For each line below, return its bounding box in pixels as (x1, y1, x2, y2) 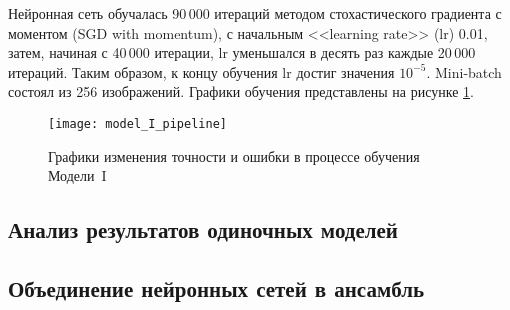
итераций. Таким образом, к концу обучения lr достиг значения (8, 61, 395, 82)
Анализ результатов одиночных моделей (8, 214, 398, 245)
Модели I (48, 165, 107, 186)
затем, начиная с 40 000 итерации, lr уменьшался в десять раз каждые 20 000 (8, 42, 476, 63)
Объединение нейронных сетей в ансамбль (8, 272, 425, 303)
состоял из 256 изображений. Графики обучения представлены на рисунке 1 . (8, 81, 474, 102)
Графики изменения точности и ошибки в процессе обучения (48, 145, 420, 166)
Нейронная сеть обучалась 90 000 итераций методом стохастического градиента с (8, 3, 502, 23)
